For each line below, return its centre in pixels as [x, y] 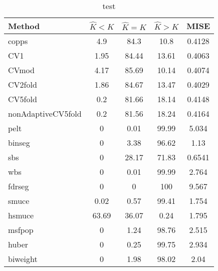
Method [24, 26]
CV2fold [23, 84]
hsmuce [21, 215]
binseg [19, 143]
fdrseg [19, 186]
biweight [23, 259]
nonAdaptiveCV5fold [45, 113]
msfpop [21, 230]
